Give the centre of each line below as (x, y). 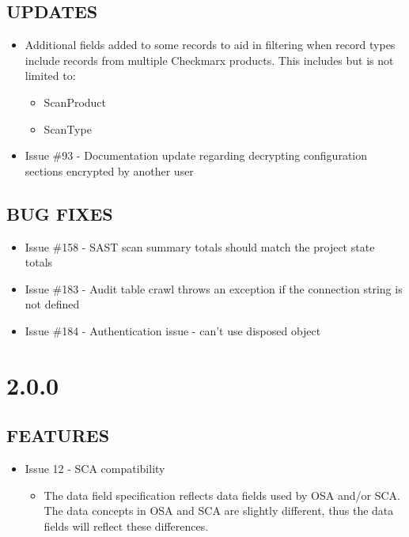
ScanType (68, 129)
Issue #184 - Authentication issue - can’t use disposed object (173, 330)
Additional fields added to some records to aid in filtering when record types (210, 45)
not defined (52, 304)
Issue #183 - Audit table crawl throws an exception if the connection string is (214, 288)
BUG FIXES (60, 213)
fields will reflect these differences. (126, 526)
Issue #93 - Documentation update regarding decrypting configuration (196, 155)
